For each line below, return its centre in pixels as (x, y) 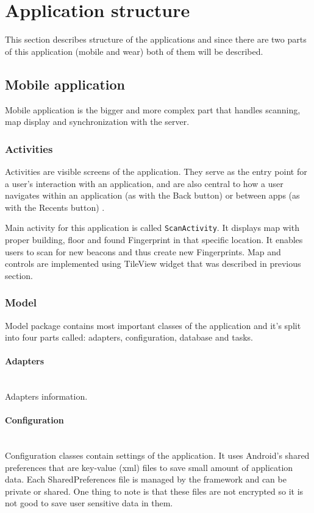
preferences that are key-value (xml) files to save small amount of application (149, 467)
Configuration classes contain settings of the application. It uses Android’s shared (157, 455)
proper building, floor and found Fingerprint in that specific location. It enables (154, 239)
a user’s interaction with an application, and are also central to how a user (144, 183)
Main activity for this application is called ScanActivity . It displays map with (152, 228)
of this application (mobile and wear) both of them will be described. (134, 51)
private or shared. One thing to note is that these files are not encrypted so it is (154, 491)
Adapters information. (46, 396)
